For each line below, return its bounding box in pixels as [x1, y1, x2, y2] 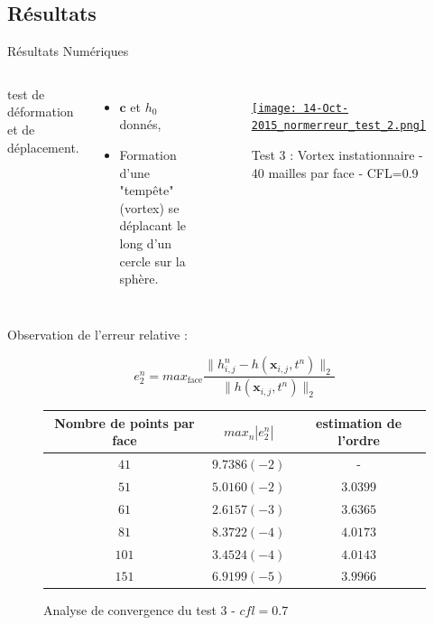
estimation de [316, 413, 402, 432]
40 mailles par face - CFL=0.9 [251, 163, 419, 182]
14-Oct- [302, 101, 349, 115]
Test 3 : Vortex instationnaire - [251, 145, 423, 164]
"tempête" [119, 181, 174, 200]
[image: [251, 101, 297, 115]
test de [7, 84, 45, 103]
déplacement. [7, 137, 79, 156]
